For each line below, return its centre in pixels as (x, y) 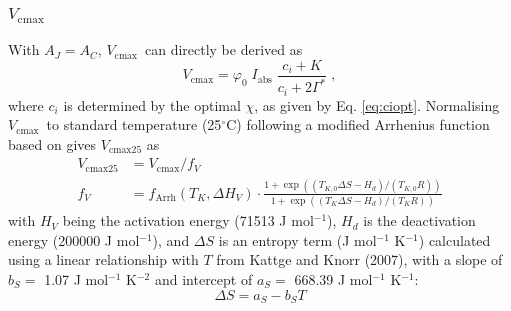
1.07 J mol (76, 278)
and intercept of (203, 278)
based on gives (52, 143)
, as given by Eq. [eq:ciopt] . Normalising (377, 104)
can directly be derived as (223, 49)
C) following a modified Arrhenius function (358, 124)
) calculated (454, 239)
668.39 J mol (333, 278)
